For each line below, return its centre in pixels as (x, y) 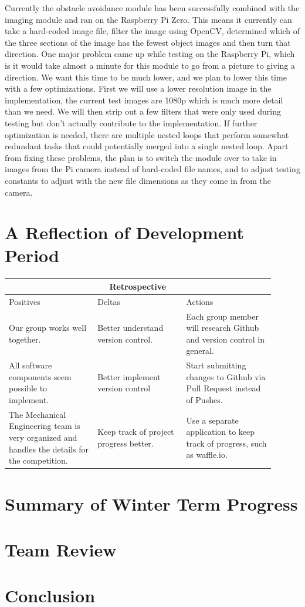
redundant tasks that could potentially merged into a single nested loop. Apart (147, 146)
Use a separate (212, 420)
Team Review (61, 549)
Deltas (109, 301)
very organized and (43, 437)
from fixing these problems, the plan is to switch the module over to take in (141, 157)
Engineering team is (45, 426)
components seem (40, 376)
